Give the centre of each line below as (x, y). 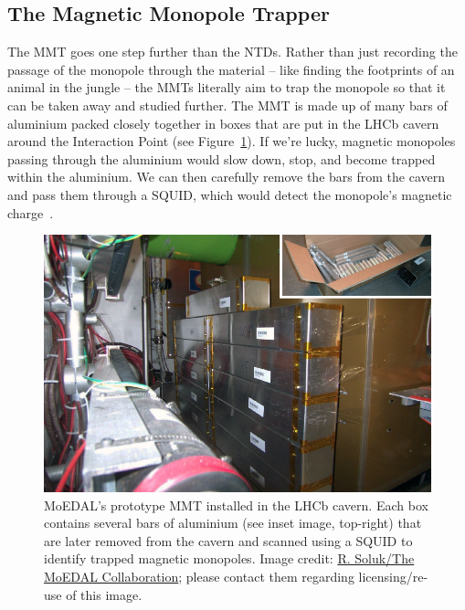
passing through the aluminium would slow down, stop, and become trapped (222, 158)
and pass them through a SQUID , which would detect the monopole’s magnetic (230, 194)
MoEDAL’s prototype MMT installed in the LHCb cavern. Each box (236, 505)
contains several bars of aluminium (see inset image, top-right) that (233, 523)
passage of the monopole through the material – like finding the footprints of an (231, 69)
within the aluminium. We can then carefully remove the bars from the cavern (226, 177)
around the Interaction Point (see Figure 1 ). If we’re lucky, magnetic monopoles (232, 141)
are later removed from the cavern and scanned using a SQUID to (228, 540)
